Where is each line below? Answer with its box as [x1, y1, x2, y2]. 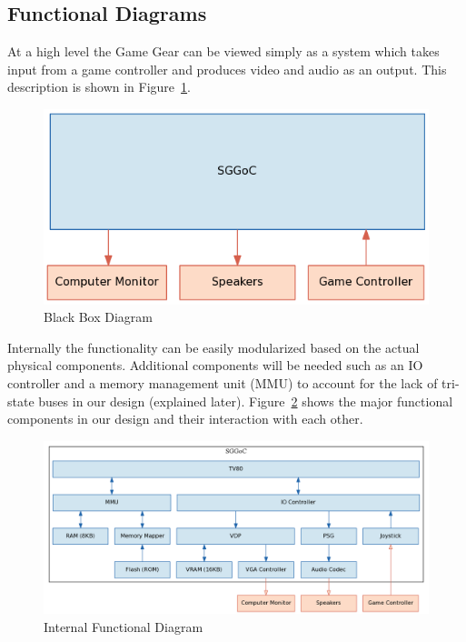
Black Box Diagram [44, 307, 153, 326]
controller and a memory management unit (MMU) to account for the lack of [7, 374, 438, 393]
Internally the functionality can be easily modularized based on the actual [7, 337, 420, 356]
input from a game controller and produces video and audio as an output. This [7, 59, 447, 78]
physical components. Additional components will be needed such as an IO [7, 356, 423, 375]
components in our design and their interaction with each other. [7, 409, 363, 428]
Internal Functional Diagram [44, 617, 203, 636]
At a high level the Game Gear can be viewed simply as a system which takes [7, 42, 440, 61]
